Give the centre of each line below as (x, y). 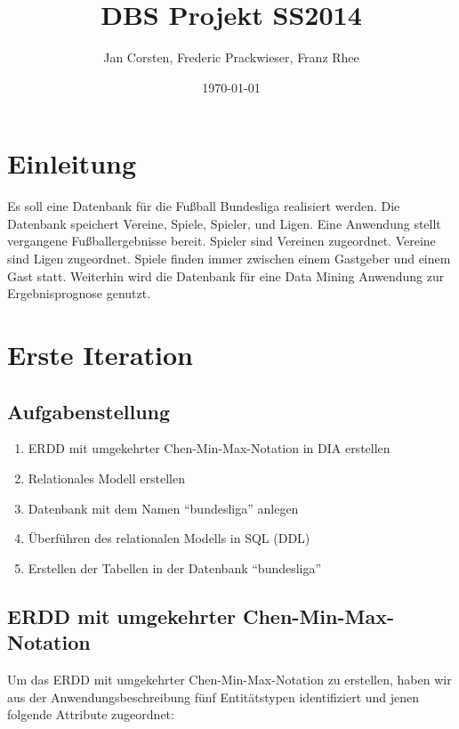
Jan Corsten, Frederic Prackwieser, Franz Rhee (231, 57)
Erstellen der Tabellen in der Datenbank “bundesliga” (175, 567)
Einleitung (72, 163)
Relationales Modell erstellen (106, 478)
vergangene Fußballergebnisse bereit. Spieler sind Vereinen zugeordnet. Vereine (221, 241)
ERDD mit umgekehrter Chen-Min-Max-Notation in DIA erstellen (209, 448)
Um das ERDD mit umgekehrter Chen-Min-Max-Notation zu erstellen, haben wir (229, 679)
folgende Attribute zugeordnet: (91, 714)
